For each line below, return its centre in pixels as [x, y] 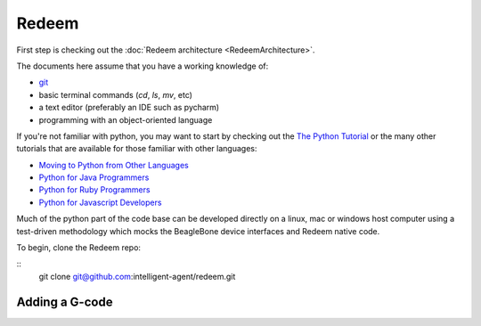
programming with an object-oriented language [126, 119]
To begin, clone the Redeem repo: [79, 248]
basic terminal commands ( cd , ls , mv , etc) [116, 94]
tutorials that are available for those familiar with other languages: [137, 149]
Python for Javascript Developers [100, 202]
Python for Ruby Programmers [94, 190]
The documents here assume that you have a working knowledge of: [143, 66]
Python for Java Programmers [94, 177]
